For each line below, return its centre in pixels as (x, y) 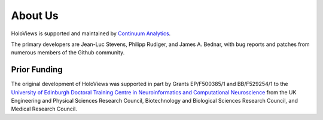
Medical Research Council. (44, 109)
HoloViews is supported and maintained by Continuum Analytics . (91, 33)
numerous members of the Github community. (68, 53)
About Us (35, 16)
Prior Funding (37, 70)
